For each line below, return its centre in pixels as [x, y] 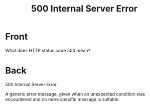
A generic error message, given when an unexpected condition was [75, 94]
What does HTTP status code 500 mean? [48, 50]
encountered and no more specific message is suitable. [62, 99]
